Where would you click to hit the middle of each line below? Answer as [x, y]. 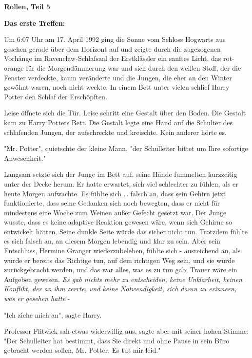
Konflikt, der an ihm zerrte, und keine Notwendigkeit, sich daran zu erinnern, [120, 289]
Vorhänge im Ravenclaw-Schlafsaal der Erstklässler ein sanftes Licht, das [113, 58]
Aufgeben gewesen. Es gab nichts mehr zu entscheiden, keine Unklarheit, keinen [123, 279]
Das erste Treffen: [35, 23]
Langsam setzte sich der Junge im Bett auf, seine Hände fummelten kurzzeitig [121, 174]
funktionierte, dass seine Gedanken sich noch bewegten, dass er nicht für [112, 203]
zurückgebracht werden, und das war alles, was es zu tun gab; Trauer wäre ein [121, 270]
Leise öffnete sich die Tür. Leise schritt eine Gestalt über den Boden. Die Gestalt [125, 113]
